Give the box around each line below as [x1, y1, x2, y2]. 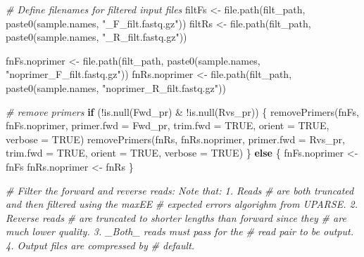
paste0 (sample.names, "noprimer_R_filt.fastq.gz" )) [6, 80, 226, 95]
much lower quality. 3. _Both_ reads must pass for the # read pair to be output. [6, 224, 353, 239]
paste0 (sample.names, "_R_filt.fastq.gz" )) [6, 29, 187, 44]
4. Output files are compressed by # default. [6, 237, 195, 252]
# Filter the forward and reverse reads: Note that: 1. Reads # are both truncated [6, 183, 354, 197]
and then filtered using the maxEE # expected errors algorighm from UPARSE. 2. [6, 197, 358, 211]
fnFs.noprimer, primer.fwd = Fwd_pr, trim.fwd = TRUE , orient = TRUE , [6, 118, 330, 133]
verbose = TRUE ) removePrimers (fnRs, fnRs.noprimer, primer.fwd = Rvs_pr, [6, 131, 345, 146]
